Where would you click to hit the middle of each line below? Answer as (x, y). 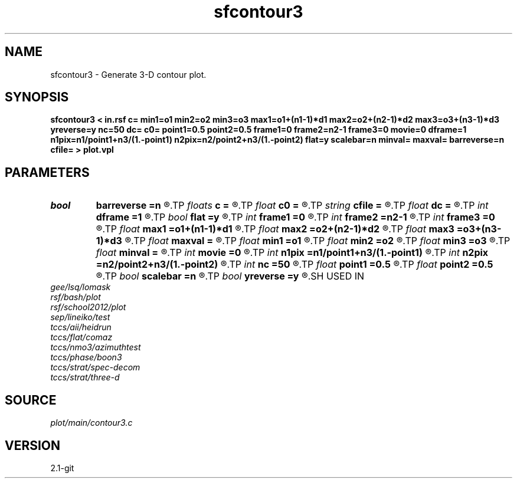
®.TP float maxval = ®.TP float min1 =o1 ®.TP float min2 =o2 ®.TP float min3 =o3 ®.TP (318, 241)
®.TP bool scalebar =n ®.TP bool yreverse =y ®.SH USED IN (230, 276)
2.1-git (62, 468)
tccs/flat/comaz (81, 337)
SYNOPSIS (37, 97)
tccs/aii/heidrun (81, 327)
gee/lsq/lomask (81, 287)
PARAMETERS (47, 172)
